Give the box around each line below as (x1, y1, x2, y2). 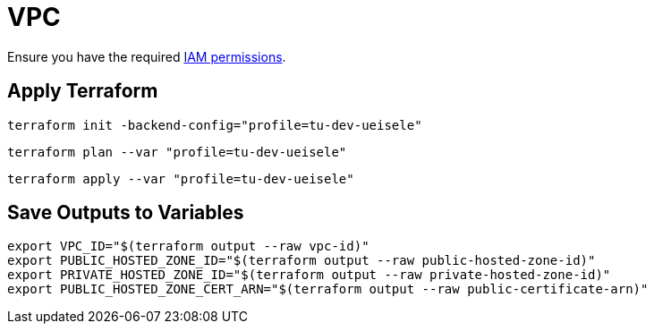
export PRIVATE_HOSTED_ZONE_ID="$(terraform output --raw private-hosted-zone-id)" (7, 267, 611, 283)
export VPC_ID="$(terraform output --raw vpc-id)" (7, 239, 369, 254)
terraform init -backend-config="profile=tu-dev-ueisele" (7, 117, 422, 132)
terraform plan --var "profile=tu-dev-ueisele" (7, 144, 347, 159)
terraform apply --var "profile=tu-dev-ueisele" (7, 171, 354, 186)
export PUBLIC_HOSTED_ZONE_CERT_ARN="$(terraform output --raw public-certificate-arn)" (7, 282, 649, 297)
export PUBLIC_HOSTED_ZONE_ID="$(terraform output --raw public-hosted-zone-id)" (7, 253, 596, 268)
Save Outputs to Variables (7, 201, 244, 225)
